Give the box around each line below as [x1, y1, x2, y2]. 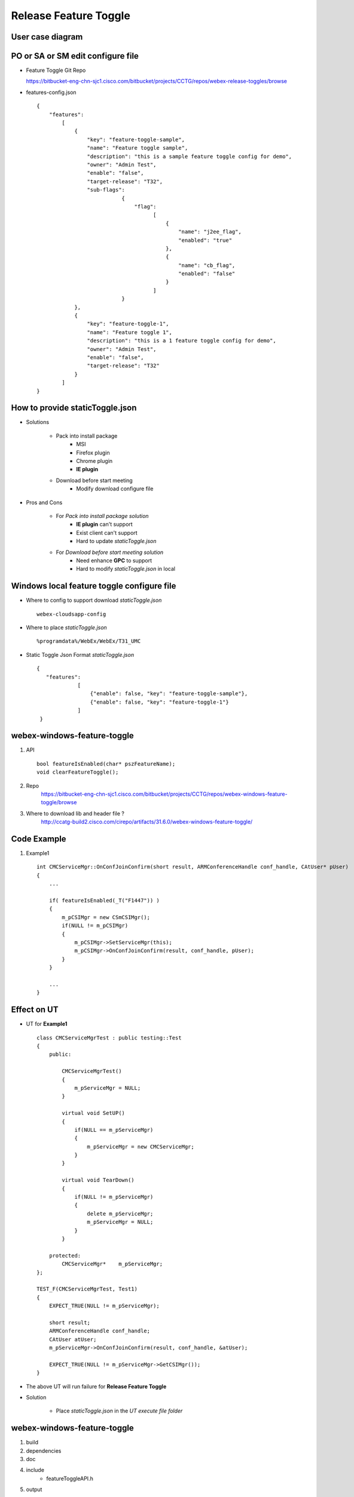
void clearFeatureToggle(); [36, 769, 119, 775]
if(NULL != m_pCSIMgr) [62, 922, 129, 929]
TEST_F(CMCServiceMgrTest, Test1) [36, 1286, 138, 1293]
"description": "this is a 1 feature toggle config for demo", [87, 337, 276, 344]
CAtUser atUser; [48, 1336, 97, 1343]
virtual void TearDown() [62, 1177, 135, 1184]
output [26, 1486, 42, 1493]
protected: [48, 1252, 81, 1259]
